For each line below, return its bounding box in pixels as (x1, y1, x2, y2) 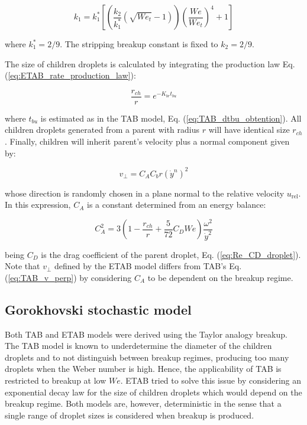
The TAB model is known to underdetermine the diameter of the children (5, 339, 272, 352)
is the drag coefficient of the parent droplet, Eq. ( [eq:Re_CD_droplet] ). (41, 248, 301, 260)
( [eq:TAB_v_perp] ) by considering (5, 271, 132, 283)
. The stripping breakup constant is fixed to (60, 38, 218, 50)
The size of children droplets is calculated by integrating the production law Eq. (5, 57, 295, 70)
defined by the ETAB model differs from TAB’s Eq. (54, 260, 242, 272)
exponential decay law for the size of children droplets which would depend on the (5, 385, 302, 398)
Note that (5, 260, 40, 272)
